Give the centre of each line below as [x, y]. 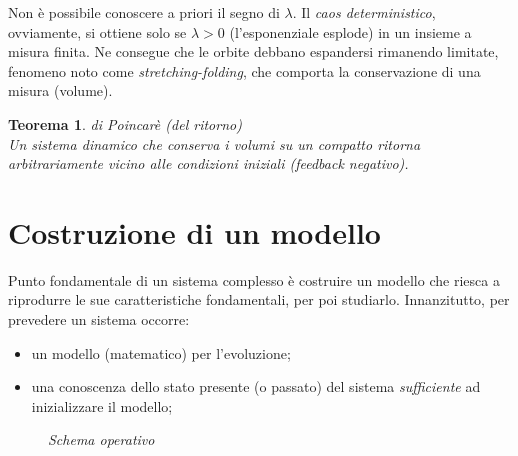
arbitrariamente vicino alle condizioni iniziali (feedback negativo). [208, 163]
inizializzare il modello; [102, 405]
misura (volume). [60, 90]
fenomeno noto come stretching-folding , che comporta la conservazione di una [244, 70]
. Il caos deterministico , [364, 12]
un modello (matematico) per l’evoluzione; [161, 352]
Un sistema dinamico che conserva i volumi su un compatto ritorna [214, 143]
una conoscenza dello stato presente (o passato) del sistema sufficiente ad [256, 386]
